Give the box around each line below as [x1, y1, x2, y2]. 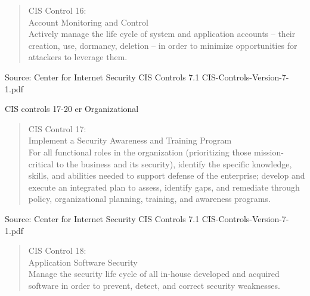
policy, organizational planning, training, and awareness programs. [28, 192, 271, 205]
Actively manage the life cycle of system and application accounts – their [28, 27, 296, 40]
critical [28, 157, 54, 170]
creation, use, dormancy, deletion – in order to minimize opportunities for [28, 39, 297, 51]
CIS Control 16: [28, 4, 86, 16]
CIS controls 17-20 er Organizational [5, 102, 139, 115]
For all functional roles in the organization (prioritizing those [28, 145, 252, 158]
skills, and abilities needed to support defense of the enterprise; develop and [28, 169, 305, 182]
